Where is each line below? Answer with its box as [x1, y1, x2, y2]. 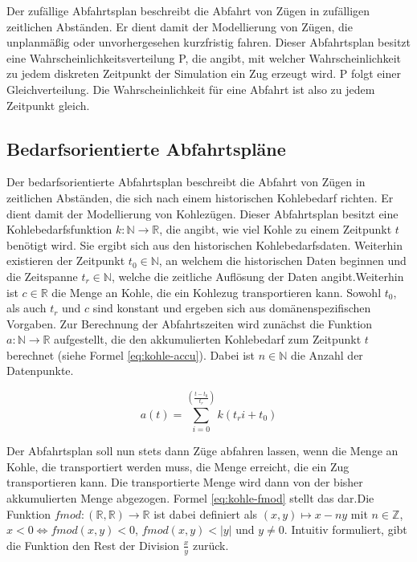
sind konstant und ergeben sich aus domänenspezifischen [92, 299, 371, 316]
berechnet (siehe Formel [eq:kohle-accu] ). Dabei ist [6, 346, 256, 363]
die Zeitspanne [6, 267, 78, 284]
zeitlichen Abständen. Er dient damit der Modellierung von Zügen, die [6, 18, 353, 35]
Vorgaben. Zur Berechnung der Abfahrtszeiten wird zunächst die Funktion [6, 315, 373, 332]
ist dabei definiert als [153, 505, 258, 522]
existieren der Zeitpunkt [6, 252, 125, 269]
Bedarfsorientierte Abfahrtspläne [6, 136, 286, 161]
